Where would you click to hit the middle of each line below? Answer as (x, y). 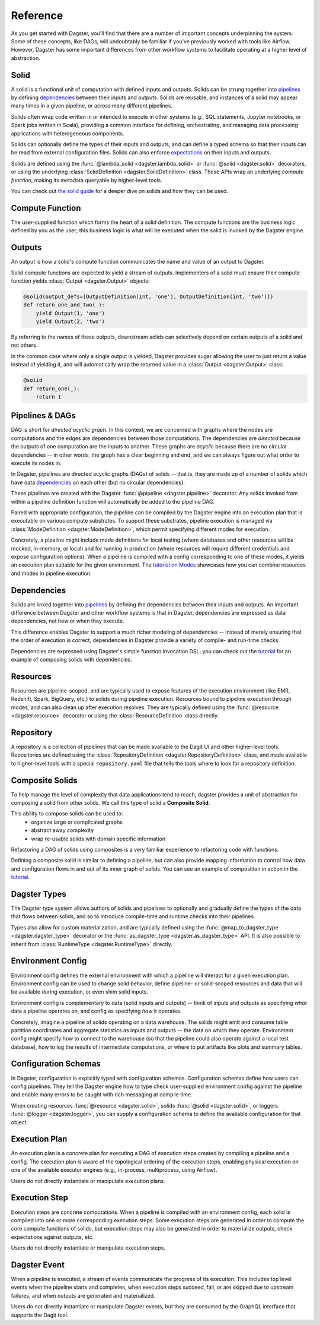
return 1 (49, 397)
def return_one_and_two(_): (64, 305)
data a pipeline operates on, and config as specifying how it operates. (96, 1011)
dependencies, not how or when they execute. (68, 621)
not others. (24, 345)
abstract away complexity (63, 830)
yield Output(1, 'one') (70, 313)
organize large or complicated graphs (77, 822)
